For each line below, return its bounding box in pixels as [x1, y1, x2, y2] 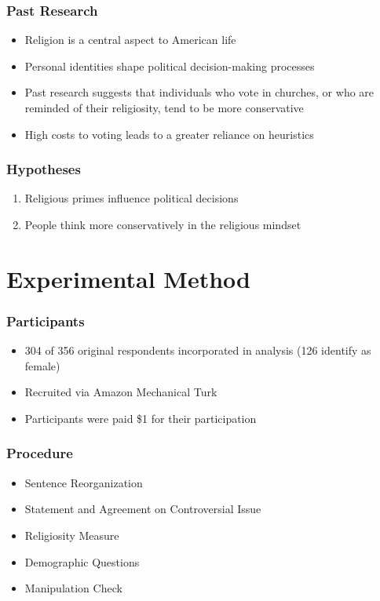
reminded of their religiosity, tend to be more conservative [24, 100, 304, 115]
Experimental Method [6, 262, 250, 294]
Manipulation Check [24, 580, 122, 596]
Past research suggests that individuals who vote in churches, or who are [24, 84, 375, 100]
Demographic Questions [24, 553, 140, 570]
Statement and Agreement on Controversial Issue [24, 501, 261, 517]
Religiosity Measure [24, 526, 119, 543]
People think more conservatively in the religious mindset [24, 217, 301, 232]
